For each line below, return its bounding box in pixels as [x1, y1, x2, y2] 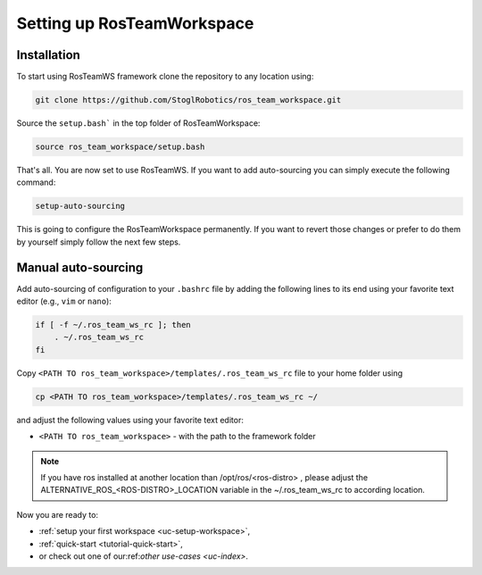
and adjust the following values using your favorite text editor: [16, 414, 245, 425]
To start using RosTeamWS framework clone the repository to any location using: [16, 71, 314, 82]
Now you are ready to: [16, 509, 98, 520]
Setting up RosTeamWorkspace [16, 13, 254, 33]
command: [16, 177, 56, 187]
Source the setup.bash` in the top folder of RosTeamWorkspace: [16, 118, 261, 129]
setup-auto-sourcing [35, 201, 125, 212]
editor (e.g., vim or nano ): [16, 296, 112, 307]
